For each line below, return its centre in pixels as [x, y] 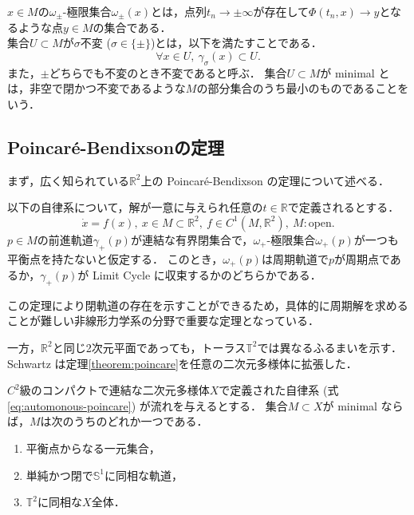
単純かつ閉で [59, 475]
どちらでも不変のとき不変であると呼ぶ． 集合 [168, 72]
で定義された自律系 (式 [279, 390]
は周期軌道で [295, 258]
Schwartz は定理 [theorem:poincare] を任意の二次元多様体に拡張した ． [182, 363]
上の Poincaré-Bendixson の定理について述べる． [265, 180]
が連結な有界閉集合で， [192, 239]
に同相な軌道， [144, 475]
